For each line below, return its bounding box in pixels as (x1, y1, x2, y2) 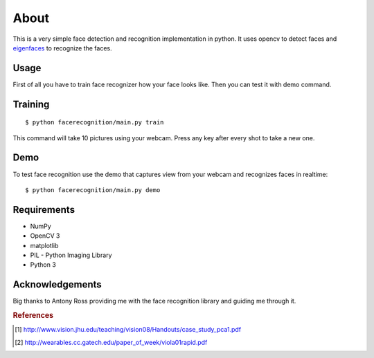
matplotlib (30, 241, 59, 249)
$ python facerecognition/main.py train (25, 118, 164, 126)
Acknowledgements (12, 279, 102, 290)
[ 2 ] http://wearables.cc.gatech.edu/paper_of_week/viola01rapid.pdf (15, 338, 208, 346)
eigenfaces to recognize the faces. (12, 44, 112, 52)
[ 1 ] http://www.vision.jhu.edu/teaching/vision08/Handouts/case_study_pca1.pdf (15, 326, 242, 334)
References (12, 311, 54, 321)
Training (12, 98, 50, 110)
